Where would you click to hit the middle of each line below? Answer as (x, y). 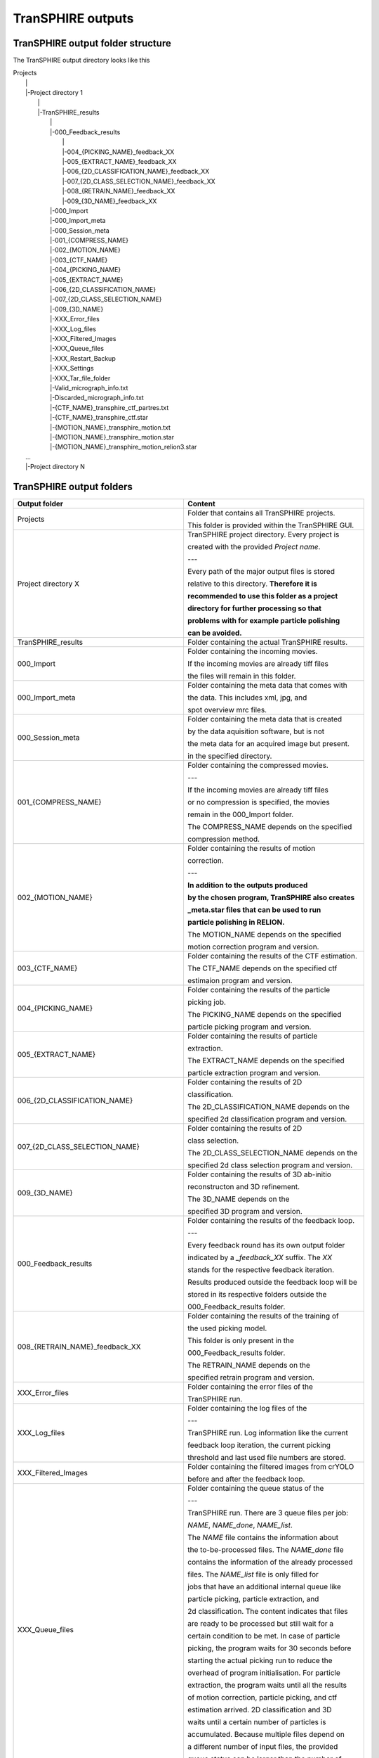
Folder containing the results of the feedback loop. (271, 1220)
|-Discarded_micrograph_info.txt (97, 398)
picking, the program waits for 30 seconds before (269, 1648)
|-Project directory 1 (54, 93)
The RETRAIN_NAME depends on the (248, 1365)
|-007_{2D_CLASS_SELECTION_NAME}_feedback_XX (139, 181)
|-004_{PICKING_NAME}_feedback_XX (118, 152)
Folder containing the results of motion (251, 848)
